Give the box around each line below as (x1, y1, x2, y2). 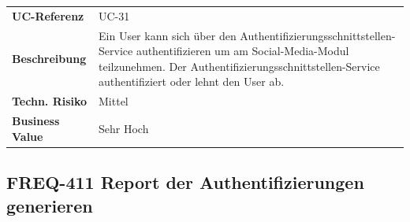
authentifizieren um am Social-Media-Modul (136, 43, 349, 59)
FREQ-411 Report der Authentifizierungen (6, 170, 364, 194)
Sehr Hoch (99, 120, 149, 136)
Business (12, 113, 60, 129)
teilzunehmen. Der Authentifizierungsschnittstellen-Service (99, 57, 380, 74)
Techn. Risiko (12, 93, 88, 109)
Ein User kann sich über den (99, 27, 237, 43)
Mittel (99, 93, 129, 109)
